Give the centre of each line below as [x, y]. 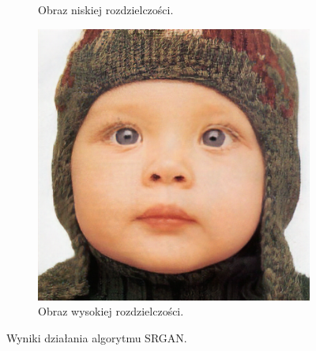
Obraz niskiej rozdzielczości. [106, 9]
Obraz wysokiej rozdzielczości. [111, 311]
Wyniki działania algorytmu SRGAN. [97, 337]
